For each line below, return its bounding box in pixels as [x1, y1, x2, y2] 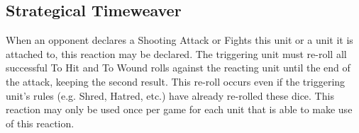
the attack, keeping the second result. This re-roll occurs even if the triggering [6, 74, 346, 88]
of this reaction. [6, 115, 74, 130]
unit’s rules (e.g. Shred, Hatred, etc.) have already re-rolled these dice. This [6, 88, 334, 103]
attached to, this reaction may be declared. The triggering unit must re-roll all [6, 46, 347, 61]
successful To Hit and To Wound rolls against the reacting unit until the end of [6, 60, 350, 75]
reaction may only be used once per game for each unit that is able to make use [6, 102, 353, 117]
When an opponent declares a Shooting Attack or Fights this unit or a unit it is [6, 33, 353, 47]
